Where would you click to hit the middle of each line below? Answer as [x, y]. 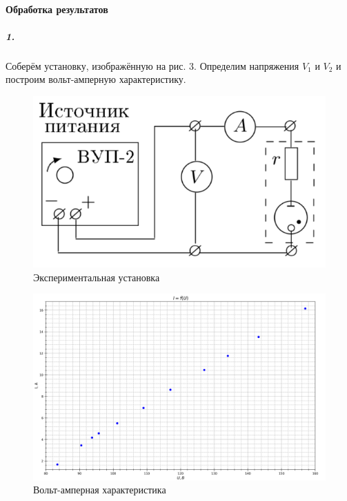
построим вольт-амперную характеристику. [96, 79]
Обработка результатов [57, 9]
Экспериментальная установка [97, 277]
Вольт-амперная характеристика [100, 490]
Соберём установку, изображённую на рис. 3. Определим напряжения [152, 65]
